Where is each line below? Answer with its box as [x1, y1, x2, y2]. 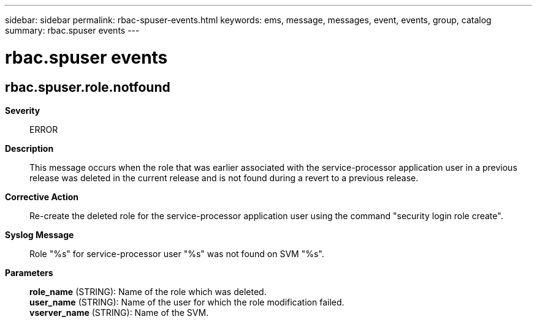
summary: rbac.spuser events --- [5, 25, 140, 36]
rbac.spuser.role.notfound [5, 79, 170, 95]
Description [5, 143, 54, 154]
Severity [5, 105, 40, 116]
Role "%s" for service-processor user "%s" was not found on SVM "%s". [29, 248, 324, 259]
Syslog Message [5, 229, 74, 240]
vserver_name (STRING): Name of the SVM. [29, 307, 209, 318]
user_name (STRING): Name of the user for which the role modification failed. [29, 296, 345, 307]
